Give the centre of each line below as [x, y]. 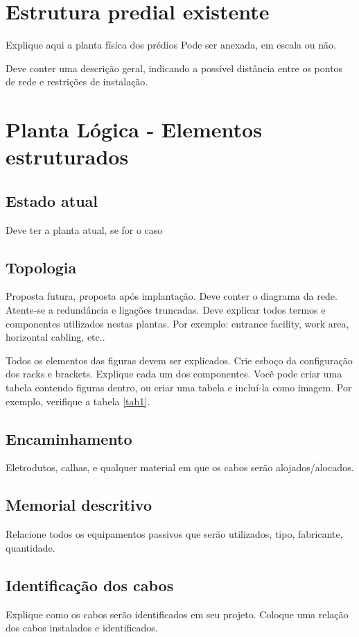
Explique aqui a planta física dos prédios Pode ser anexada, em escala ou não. [171, 45]
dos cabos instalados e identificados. [82, 628]
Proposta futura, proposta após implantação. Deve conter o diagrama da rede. [172, 296]
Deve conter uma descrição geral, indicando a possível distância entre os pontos [174, 68]
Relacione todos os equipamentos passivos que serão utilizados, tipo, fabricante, [174, 534]
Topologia [41, 267]
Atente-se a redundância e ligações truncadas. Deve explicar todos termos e [166, 310]
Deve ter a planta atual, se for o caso [84, 229]
